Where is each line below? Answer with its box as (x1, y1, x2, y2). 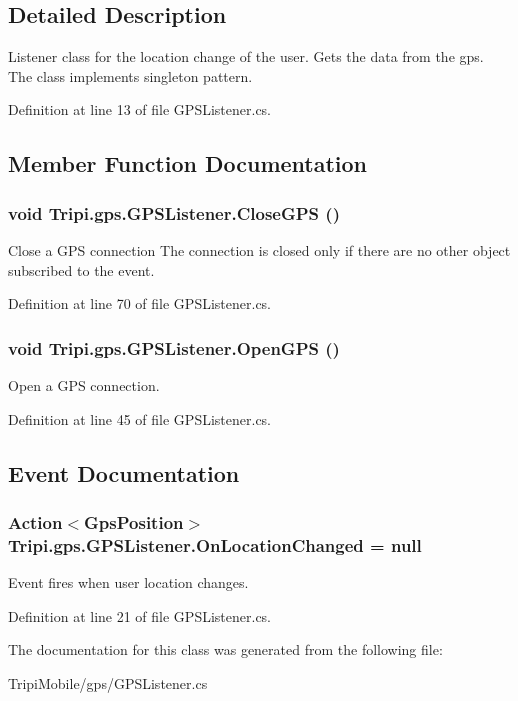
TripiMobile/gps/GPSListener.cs (8, 672, 208, 693)
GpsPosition (84, 509, 184, 534)
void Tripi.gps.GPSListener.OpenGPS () (8, 335, 340, 360)
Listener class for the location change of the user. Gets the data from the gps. (8, 46, 484, 67)
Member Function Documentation (8, 148, 368, 179)
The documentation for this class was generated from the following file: (8, 639, 443, 660)
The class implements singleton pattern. (8, 65, 253, 86)
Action (8, 509, 63, 534)
